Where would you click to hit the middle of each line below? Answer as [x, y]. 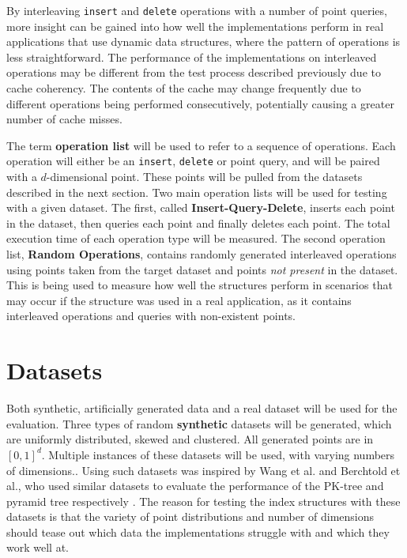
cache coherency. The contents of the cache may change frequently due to [184, 88]
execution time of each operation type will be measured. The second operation [196, 238]
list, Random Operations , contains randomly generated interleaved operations [202, 254]
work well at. [38, 547]
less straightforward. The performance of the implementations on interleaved [192, 57]
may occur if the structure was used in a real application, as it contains [179, 300]
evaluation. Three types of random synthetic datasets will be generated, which [199, 423]
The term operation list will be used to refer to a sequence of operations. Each [201, 145]
